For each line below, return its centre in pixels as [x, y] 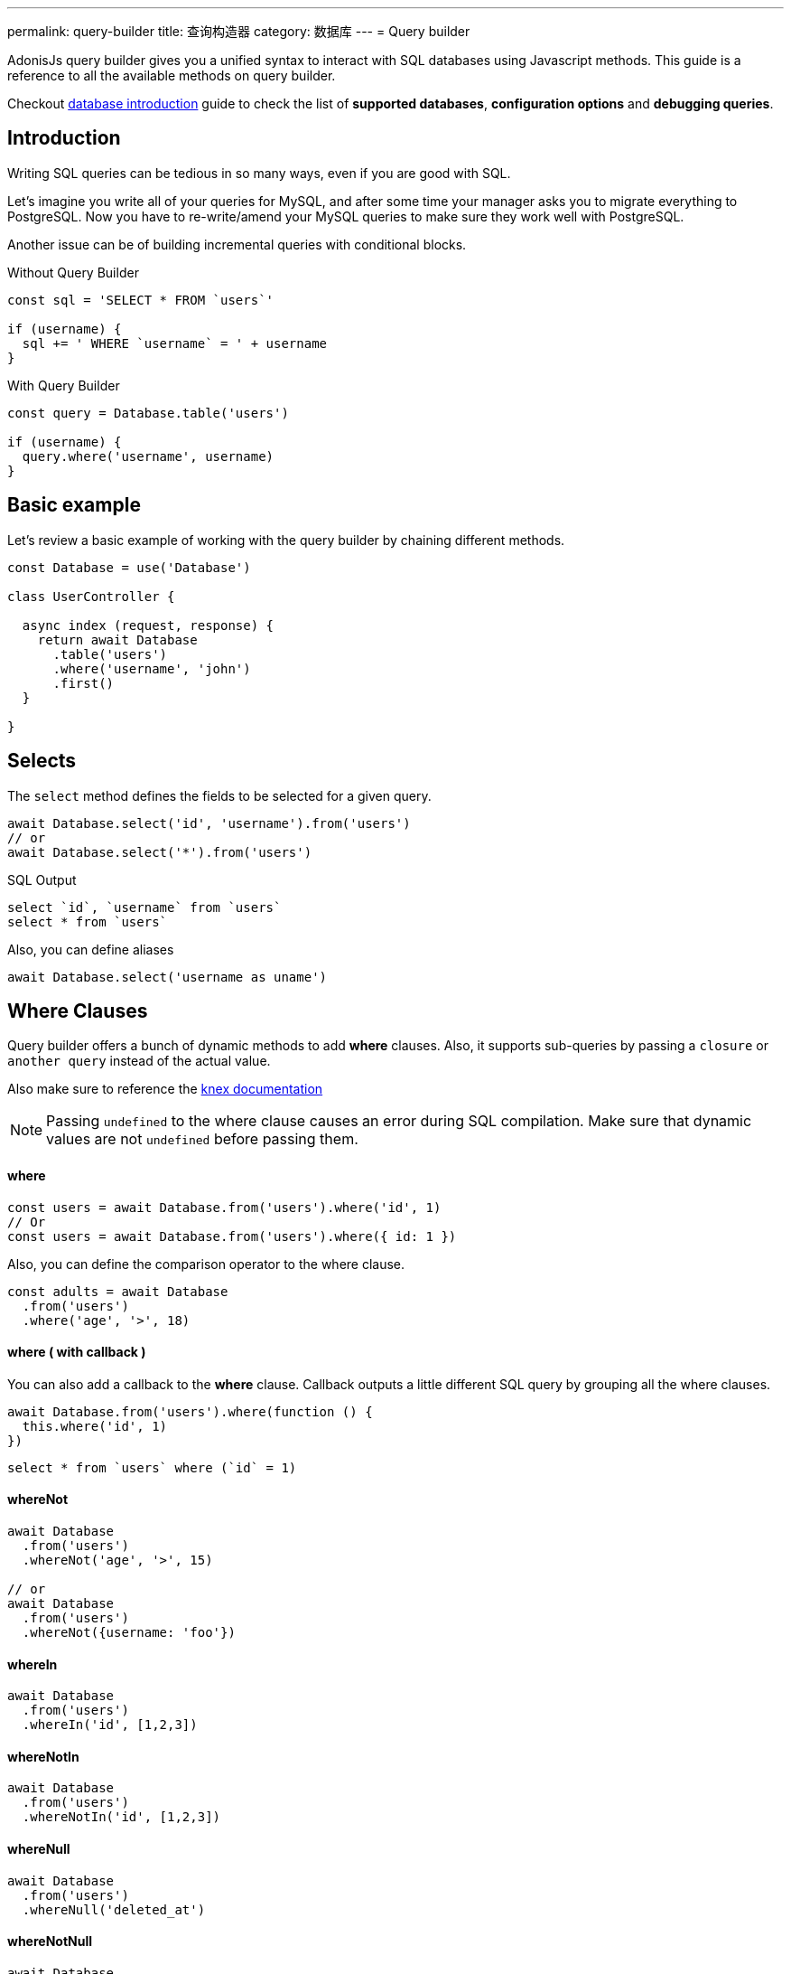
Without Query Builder [73, 272]
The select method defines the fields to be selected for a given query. [219, 795]
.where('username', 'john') [152, 668]
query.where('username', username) [148, 456]
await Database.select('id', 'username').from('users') [209, 823]
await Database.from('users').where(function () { [190, 1411]
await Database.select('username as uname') [168, 977]
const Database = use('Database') [129, 567]
